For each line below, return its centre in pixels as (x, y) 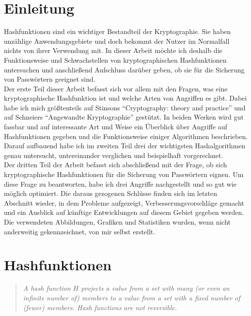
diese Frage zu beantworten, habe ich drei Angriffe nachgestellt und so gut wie (120, 184)
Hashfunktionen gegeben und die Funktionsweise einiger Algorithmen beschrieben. (126, 136)
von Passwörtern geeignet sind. (50, 79)
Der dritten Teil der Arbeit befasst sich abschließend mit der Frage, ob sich (116, 165)
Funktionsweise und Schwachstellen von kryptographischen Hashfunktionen (115, 60)
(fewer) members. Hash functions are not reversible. (100, 307)
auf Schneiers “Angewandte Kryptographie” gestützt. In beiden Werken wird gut (124, 117)
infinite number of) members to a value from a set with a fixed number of (132, 297)
